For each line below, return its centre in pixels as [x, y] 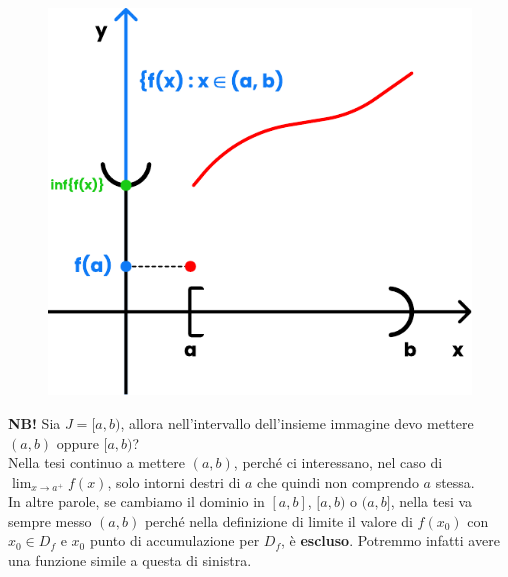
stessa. [455, 481]
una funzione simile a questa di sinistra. [130, 560]
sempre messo [50, 520]
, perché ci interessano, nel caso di [338, 462]
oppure [77, 442]
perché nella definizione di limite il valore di [278, 520]
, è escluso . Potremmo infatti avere [390, 540]
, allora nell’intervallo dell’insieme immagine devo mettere [297, 422]
